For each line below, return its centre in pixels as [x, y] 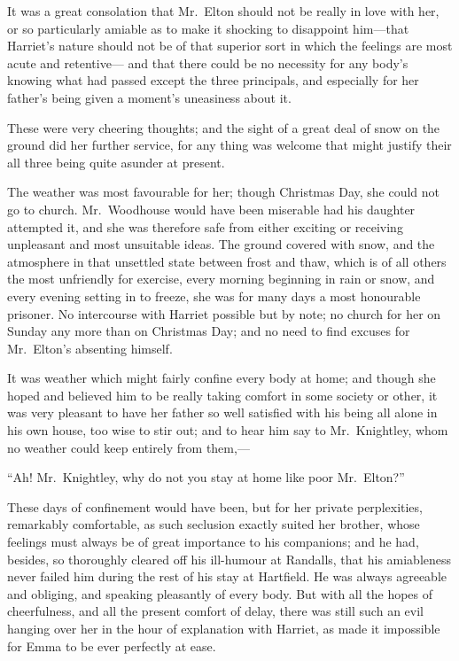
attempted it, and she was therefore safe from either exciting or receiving [205, 226]
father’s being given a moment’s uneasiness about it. [149, 97]
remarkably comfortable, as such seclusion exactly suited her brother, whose [214, 524]
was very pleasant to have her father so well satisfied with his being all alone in [222, 412]
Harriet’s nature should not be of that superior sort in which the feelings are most [230, 46]
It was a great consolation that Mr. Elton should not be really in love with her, [223, 11]
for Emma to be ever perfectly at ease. [112, 645]
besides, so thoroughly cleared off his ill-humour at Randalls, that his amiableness [229, 559]
